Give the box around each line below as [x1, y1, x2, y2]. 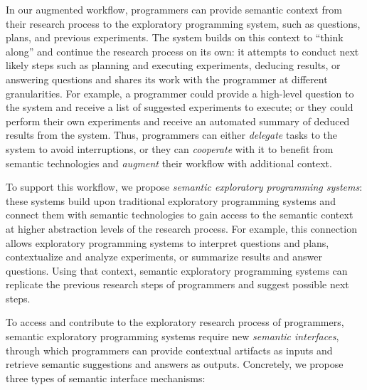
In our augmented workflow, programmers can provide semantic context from [6, 2, 342, 16]
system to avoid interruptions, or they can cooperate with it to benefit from [6, 141, 334, 156]
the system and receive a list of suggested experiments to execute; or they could [6, 100, 353, 115]
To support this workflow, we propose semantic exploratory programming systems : [6, 179, 363, 194]
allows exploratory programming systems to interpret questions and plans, [6, 235, 329, 250]
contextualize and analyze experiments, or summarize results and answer [6, 249, 323, 264]
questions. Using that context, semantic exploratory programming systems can [6, 263, 348, 278]
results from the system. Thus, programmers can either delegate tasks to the [6, 127, 338, 142]
